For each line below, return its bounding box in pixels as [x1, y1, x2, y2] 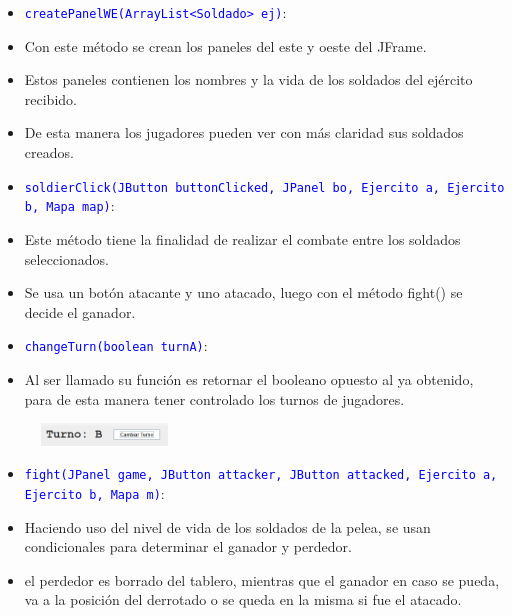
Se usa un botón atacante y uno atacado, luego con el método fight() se [24, 282, 463, 303]
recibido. [24, 88, 77, 109]
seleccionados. [24, 248, 109, 269]
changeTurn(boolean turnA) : [24, 335, 208, 356]
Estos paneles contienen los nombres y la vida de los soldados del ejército [24, 69, 473, 90]
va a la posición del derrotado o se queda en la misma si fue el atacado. [24, 589, 462, 610]
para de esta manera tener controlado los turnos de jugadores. [24, 388, 405, 409]
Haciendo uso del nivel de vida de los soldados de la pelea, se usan [24, 516, 431, 537]
